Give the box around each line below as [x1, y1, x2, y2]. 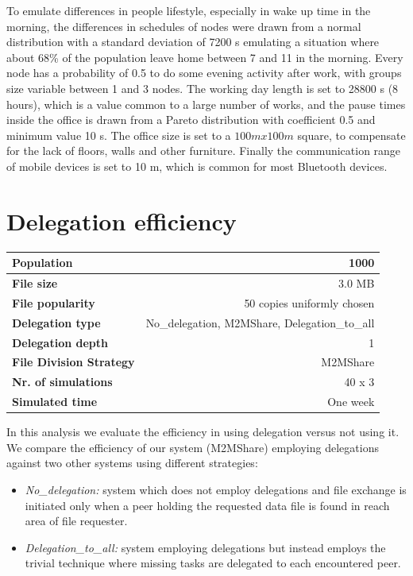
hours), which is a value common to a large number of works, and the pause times [6, 95, 406, 112]
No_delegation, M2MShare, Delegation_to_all [145, 314, 375, 331]
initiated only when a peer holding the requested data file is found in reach [25, 497, 390, 513]
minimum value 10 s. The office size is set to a [6, 126, 231, 143]
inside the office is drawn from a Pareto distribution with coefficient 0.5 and [6, 111, 376, 128]
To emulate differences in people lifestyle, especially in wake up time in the [6, 2, 371, 18]
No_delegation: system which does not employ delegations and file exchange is [25, 481, 407, 497]
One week [327, 393, 375, 410]
